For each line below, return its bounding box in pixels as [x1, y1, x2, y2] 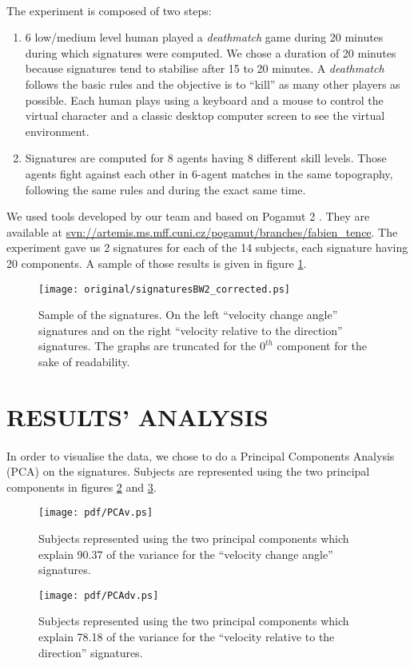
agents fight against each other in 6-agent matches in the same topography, [25, 165, 393, 181]
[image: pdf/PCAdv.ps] [38, 589, 159, 601]
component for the [277, 337, 368, 354]
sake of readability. [38, 353, 130, 369]
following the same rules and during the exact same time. [25, 181, 306, 197]
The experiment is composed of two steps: [6, 2, 212, 18]
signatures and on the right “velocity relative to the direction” [38, 321, 343, 338]
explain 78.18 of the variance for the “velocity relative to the [38, 628, 335, 644]
